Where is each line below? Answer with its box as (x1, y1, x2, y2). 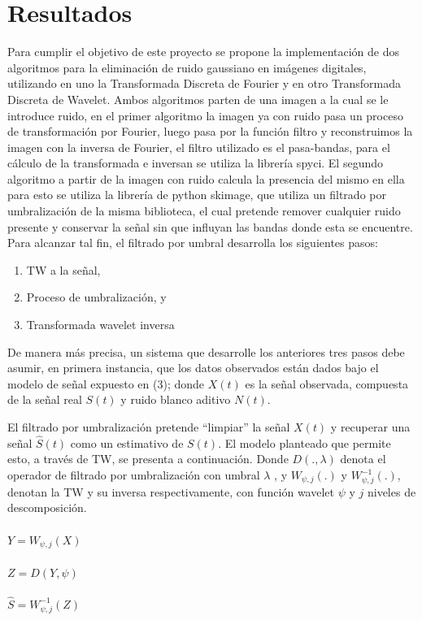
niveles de (367, 483, 416, 500)
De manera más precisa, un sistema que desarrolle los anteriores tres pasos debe (7, 343, 405, 360)
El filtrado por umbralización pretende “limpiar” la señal (7, 418, 290, 435)
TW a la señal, (26, 261, 101, 278)
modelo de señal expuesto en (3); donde (7, 375, 205, 392)
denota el (340, 450, 386, 467)
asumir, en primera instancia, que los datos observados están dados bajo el (7, 359, 379, 376)
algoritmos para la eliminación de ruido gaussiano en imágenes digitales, (7, 59, 367, 76)
